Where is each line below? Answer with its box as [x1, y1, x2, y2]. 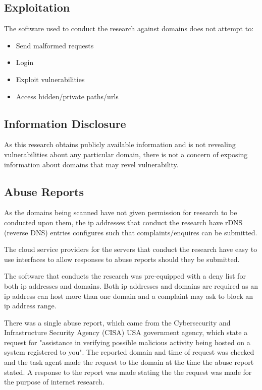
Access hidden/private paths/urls [16, 91, 119, 101]
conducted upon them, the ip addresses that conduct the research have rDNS [4, 217, 243, 227]
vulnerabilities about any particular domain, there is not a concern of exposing [4, 149, 248, 159]
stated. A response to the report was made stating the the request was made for [4, 366, 252, 377]
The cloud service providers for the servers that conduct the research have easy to [4, 244, 257, 254]
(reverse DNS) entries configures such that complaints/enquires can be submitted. [4, 227, 257, 237]
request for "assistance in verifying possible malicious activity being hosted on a [4, 337, 250, 347]
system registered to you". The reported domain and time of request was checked [4, 347, 254, 357]
